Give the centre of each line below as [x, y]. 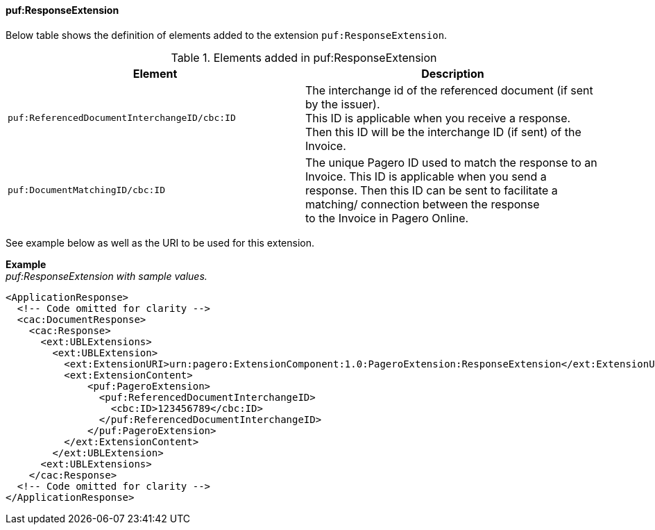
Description [453, 73]
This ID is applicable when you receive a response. [438, 118]
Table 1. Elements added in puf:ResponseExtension [304, 57]
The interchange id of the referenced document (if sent [449, 90]
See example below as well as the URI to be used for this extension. [160, 242]
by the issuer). [343, 104]
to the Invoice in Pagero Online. [387, 218]
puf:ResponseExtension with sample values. [107, 276]
